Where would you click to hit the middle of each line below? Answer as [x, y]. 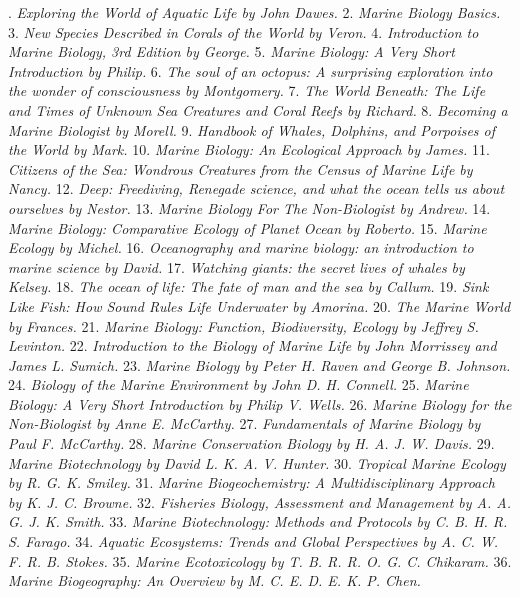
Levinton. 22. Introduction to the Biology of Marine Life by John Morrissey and [252, 345]
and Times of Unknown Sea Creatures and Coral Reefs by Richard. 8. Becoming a [258, 109]
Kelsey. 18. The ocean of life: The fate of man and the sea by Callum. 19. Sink [248, 286]
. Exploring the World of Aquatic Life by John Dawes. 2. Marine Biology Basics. [254, 12]
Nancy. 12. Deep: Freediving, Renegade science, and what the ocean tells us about [256, 188]
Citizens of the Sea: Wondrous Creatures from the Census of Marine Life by [240, 168]
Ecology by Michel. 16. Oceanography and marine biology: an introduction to [241, 247]
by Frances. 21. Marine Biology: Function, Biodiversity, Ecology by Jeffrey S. [243, 325]
